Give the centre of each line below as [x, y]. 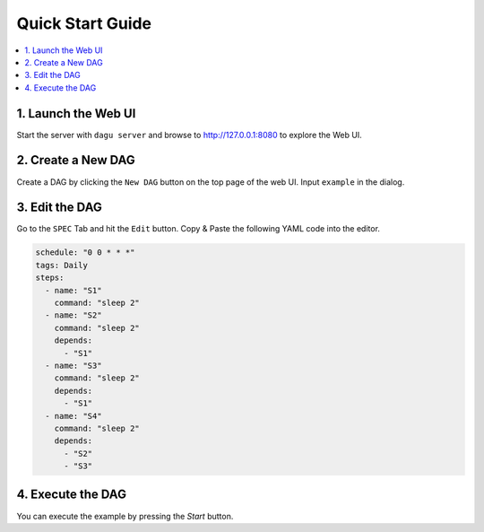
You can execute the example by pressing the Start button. [125, 516]
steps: [50, 278]
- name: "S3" [73, 365]
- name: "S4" [73, 416]
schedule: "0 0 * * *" [85, 253]
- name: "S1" [73, 290]
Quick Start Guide [84, 23]
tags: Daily [62, 265]
